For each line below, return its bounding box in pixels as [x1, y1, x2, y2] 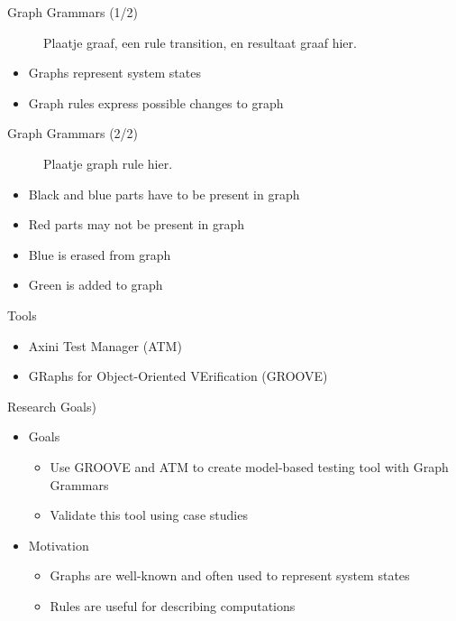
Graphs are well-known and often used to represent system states [50, 566, 410, 585]
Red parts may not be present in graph [28, 215, 245, 234]
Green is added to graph [28, 275, 163, 294]
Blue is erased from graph [28, 245, 171, 264]
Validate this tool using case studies [50, 505, 248, 524]
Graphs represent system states [28, 63, 201, 82]
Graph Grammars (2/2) [7, 124, 139, 143]
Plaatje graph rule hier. [43, 153, 173, 172]
